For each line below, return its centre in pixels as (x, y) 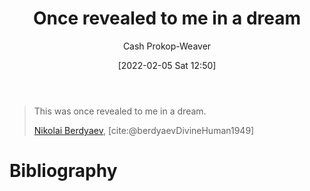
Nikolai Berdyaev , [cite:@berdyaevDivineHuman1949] (144, 130)
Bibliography (63, 171)
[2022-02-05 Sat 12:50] (167, 65)
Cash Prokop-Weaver (167, 46)
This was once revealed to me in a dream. (120, 111)
